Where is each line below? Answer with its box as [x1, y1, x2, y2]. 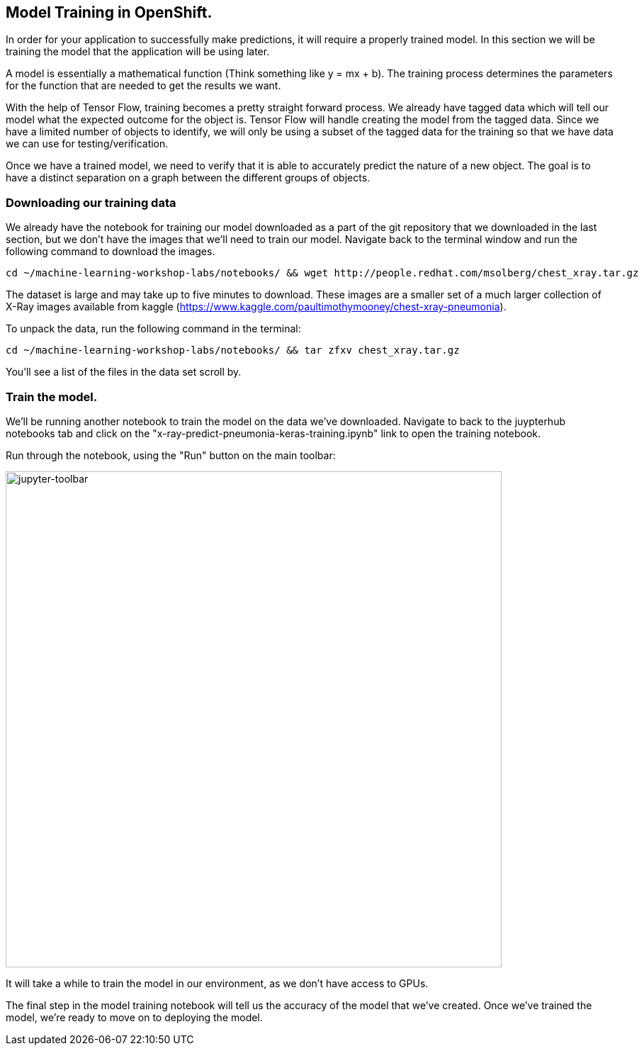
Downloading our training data [6, 195, 176, 210]
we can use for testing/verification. [6, 137, 169, 150]
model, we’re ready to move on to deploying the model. [6, 1011, 263, 1023]
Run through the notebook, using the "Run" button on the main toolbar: [6, 449, 336, 461]
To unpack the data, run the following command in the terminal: [6, 322, 301, 335]
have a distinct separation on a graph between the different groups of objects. [6, 172, 371, 184]
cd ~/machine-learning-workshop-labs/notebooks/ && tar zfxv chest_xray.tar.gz [6, 344, 460, 356]
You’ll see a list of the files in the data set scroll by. [6, 366, 242, 378]
